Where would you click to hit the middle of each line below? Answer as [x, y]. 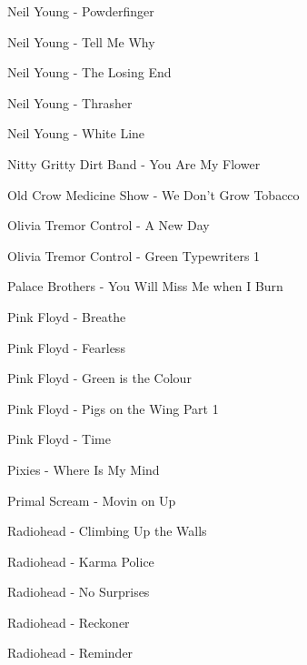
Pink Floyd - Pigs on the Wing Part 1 [113, 408]
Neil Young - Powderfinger [81, 11]
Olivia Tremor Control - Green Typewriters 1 [134, 255]
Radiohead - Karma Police [81, 561]
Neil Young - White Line [76, 133]
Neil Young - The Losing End [89, 72]
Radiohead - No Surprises [79, 592]
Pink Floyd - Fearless [66, 347]
